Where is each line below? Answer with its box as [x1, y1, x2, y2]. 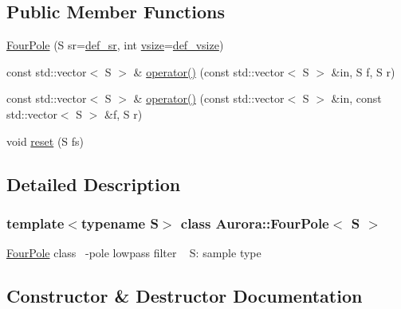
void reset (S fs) [6, 132, 85, 149]
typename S [81, 213, 159, 233]
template [6, 213, 65, 233]
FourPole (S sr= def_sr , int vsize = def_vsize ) [6, 37, 224, 53]
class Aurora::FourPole [180, 213, 329, 233]
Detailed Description [6, 171, 181, 196]
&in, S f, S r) [331, 63, 395, 80]
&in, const [331, 90, 382, 107]
